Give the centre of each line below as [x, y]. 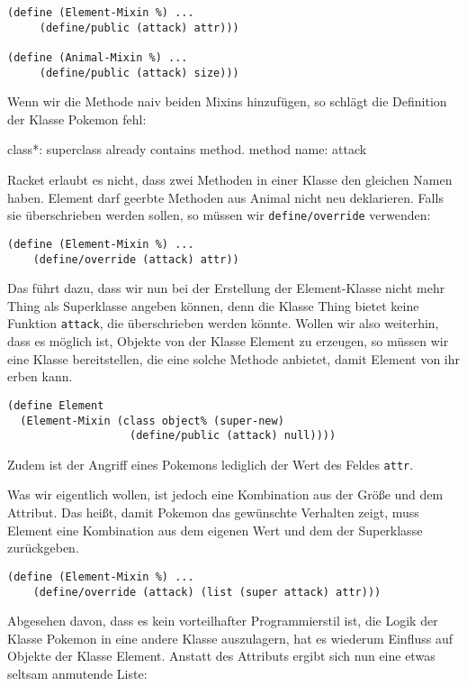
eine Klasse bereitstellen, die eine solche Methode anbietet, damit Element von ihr [233, 358]
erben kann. [40, 376]
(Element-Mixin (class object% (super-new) [152, 421]
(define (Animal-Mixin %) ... [98, 57]
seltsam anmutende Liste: [77, 673]
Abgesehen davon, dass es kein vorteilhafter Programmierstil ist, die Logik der [223, 621]
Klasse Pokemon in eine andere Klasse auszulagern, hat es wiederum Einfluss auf [230, 638]
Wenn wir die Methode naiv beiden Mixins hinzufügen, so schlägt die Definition [227, 101]
